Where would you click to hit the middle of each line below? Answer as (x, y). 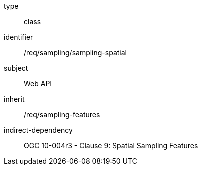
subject (16, 68)
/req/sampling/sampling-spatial (75, 53)
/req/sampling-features (62, 114)
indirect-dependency (38, 130)
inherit (14, 99)
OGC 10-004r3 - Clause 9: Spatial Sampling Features (111, 145)
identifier (19, 37)
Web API (38, 84)
